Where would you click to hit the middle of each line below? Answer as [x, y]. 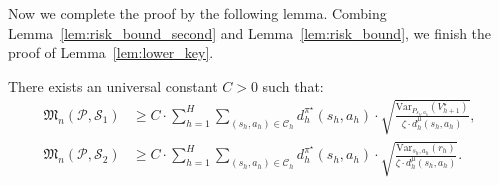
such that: [293, 85]
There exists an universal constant [113, 85]
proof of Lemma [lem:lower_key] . [111, 52]
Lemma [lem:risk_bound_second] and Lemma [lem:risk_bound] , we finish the [250, 32]
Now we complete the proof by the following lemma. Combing [197, 13]
